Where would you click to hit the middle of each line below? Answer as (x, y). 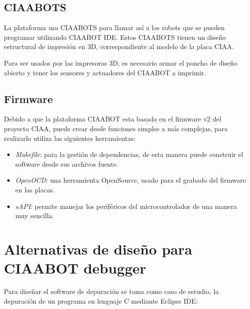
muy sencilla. (35, 215)
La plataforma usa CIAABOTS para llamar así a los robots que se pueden (114, 27)
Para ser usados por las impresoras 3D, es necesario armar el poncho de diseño (121, 62)
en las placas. (35, 189)
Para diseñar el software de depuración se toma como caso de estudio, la (111, 291)
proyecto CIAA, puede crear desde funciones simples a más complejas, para (116, 128)
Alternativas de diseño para (98, 249)
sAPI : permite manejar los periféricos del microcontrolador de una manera (126, 206)
